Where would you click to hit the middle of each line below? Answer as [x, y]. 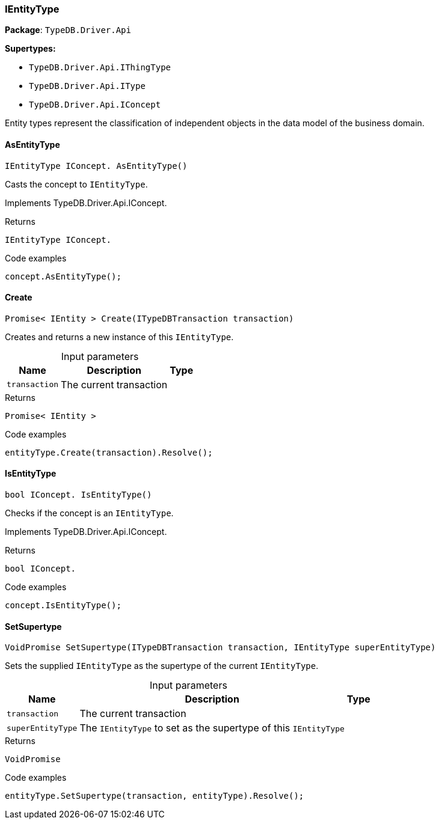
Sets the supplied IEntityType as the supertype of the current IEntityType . [162, 666]
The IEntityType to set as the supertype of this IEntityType [212, 728]
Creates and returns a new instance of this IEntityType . [119, 337]
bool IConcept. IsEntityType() [78, 495]
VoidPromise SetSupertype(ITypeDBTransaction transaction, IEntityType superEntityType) [220, 648]
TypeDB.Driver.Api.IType [87, 86]
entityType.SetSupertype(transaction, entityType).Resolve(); [155, 796]
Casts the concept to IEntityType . [76, 184]
